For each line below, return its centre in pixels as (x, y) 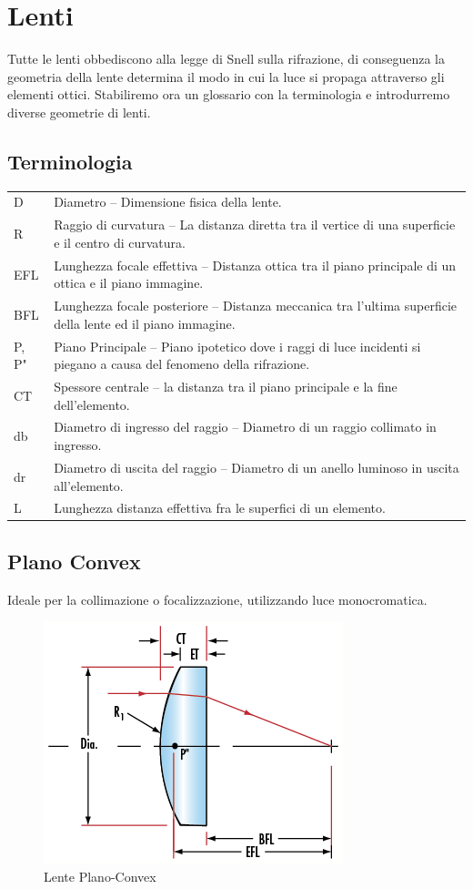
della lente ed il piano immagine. (145, 323)
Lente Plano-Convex (100, 876)
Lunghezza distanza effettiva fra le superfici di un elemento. (220, 508)
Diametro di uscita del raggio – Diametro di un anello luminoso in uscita (257, 467)
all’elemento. (89, 485)
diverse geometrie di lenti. (79, 112)
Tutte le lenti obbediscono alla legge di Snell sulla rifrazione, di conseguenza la (226, 59)
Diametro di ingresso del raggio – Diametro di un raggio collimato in (245, 427)
